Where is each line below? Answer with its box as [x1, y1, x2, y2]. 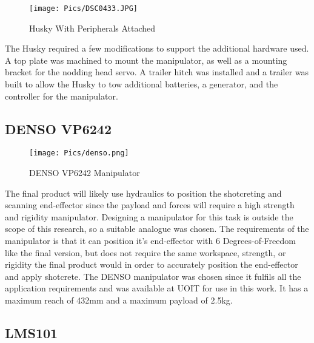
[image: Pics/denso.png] [29, 149, 129, 158]
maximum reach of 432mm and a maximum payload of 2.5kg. [5, 294, 233, 307]
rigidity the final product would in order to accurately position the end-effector [5, 258, 298, 271]
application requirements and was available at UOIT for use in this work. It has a [5, 282, 309, 294]
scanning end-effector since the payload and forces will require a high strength [5, 199, 295, 211]
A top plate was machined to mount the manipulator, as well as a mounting [5, 53, 287, 66]
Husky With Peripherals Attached [29, 21, 156, 34]
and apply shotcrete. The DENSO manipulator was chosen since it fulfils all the [5, 270, 301, 282]
